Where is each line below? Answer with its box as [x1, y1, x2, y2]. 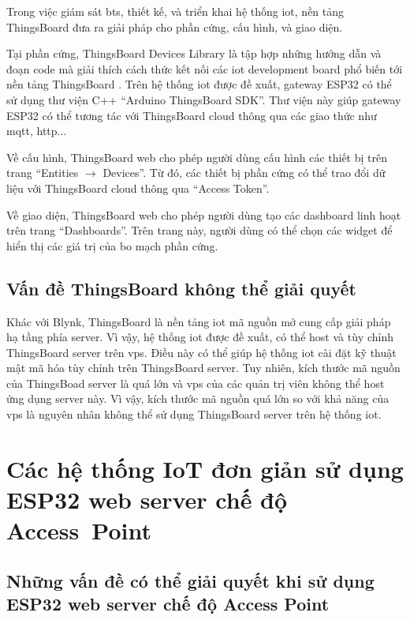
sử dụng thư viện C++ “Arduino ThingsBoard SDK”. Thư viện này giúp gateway [6, 91, 401, 107]
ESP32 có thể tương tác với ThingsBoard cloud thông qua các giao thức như [6, 107, 377, 123]
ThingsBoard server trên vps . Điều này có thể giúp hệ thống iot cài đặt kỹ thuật [6, 344, 397, 360]
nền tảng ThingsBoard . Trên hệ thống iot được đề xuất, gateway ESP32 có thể [6, 76, 392, 92]
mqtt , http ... [6, 122, 67, 139]
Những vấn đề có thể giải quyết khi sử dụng [6, 568, 375, 592]
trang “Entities [6, 164, 79, 181]
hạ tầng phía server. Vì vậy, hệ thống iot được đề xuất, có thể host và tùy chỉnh [6, 329, 394, 345]
